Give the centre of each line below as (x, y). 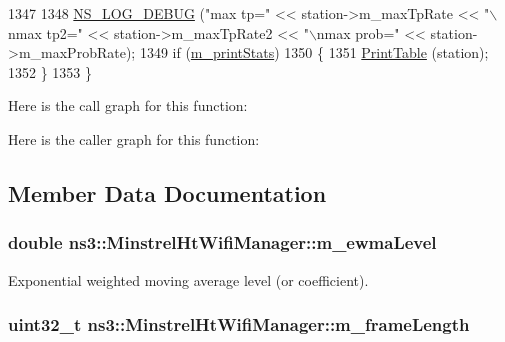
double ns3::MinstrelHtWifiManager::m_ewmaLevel (222, 242)
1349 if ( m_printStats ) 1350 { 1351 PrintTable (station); (314, 52)
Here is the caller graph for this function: (134, 138)
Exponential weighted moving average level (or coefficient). (188, 279)
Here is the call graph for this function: (128, 105)
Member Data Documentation (167, 192)
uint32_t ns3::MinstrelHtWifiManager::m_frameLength (239, 324)
